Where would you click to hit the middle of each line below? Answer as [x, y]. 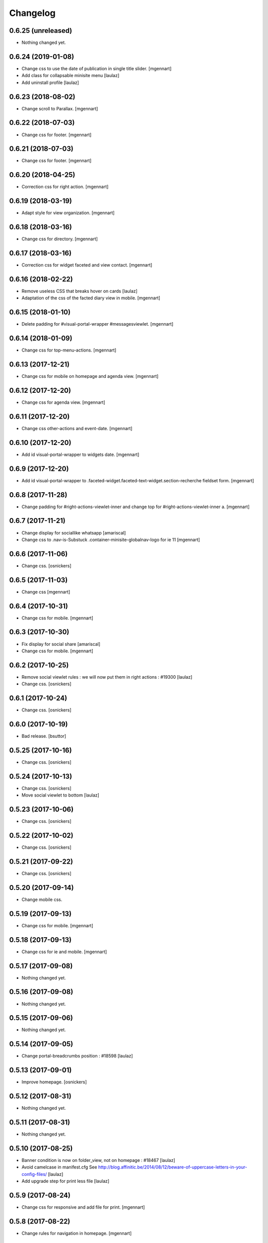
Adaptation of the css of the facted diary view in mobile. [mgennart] [91, 298]
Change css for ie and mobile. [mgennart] [64, 952]
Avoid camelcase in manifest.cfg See [59, 1167]
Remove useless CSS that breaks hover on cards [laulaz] [79, 291]
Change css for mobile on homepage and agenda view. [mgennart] [90, 376]
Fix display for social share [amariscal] [61, 644]
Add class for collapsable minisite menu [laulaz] [70, 76]
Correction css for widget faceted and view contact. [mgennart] [87, 265]
